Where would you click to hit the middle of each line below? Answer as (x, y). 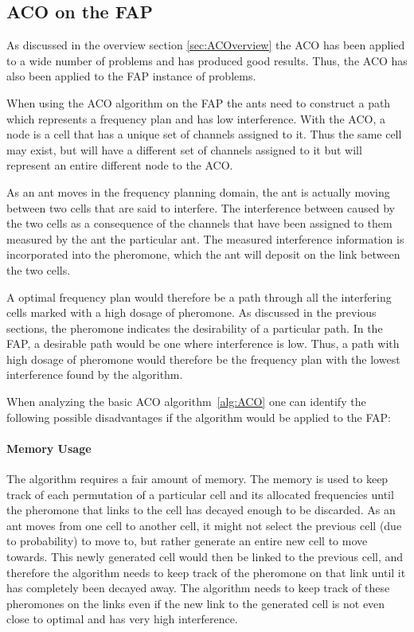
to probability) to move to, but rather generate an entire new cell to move (187, 541)
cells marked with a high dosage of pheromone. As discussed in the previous (191, 312)
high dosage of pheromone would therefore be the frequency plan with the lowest (203, 359)
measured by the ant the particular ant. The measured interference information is (205, 238)
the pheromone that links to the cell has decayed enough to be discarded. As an (201, 510)
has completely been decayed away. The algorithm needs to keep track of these (198, 588)
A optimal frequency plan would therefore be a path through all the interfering (199, 296)
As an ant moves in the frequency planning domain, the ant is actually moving (198, 191)
